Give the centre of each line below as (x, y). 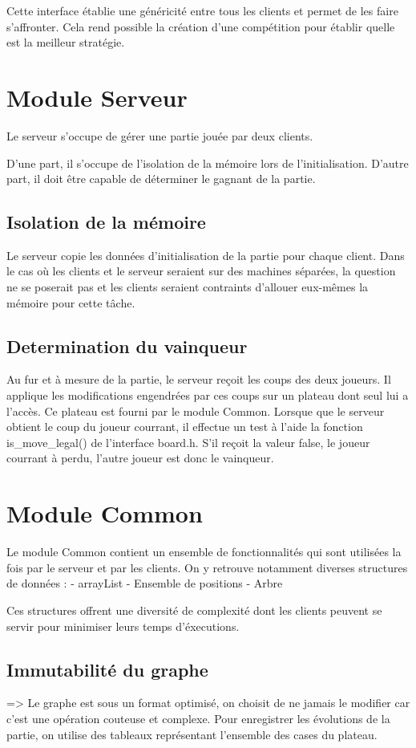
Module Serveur (97, 97)
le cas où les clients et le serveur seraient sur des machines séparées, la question (201, 271)
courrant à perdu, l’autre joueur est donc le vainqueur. (140, 458)
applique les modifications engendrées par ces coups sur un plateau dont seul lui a (208, 395)
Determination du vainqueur (127, 346)
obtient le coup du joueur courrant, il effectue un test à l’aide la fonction (185, 427)
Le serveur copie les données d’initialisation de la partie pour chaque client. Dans (206, 255)
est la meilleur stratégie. (66, 42)
